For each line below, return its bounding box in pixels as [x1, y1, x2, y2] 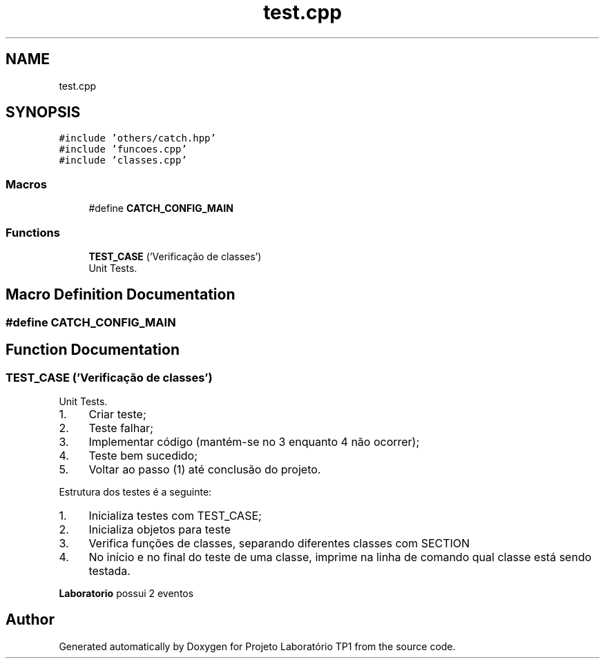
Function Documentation [6, 341, 180, 359]
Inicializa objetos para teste [88, 523, 231, 536]
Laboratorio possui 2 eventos [59, 587, 194, 599]
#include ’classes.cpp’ [59, 155, 187, 166]
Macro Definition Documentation [6, 286, 236, 304]
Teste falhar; [88, 421, 153, 435]
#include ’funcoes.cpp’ [59, 144, 187, 155]
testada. [88, 564, 131, 578]
